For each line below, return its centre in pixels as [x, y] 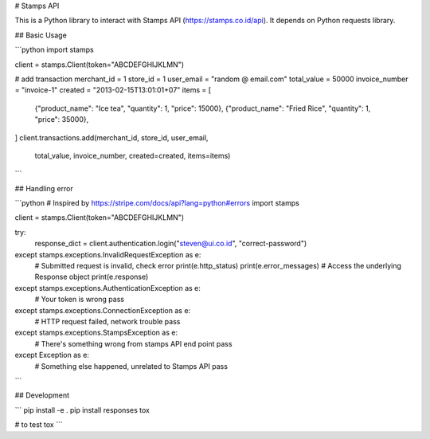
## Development [42, 395]
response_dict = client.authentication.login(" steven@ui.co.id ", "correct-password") [171, 244]
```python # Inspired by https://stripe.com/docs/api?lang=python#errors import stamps [157, 203]
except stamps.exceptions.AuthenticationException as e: [107, 288]
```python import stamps [55, 50]
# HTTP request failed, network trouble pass [107, 321]
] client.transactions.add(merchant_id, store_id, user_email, [111, 137]
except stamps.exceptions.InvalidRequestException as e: [108, 254]
